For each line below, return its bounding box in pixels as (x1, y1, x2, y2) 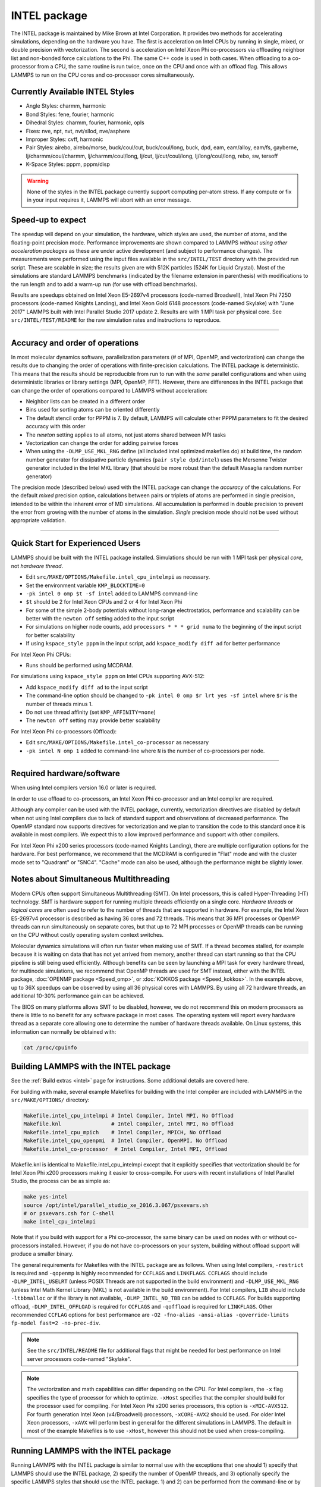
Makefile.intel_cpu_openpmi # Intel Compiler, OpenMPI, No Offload (23, 1137, 228, 1144)
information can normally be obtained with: (11, 1028, 117, 1035)
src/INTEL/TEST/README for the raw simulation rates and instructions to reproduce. (11, 316, 221, 324)
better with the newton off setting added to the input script (26, 615, 175, 622)
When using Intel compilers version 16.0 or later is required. (11, 784, 157, 791)
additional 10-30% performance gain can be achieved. (11, 992, 145, 999)
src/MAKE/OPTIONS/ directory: (11, 1096, 90, 1103)
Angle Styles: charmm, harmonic (26, 102, 106, 109)
